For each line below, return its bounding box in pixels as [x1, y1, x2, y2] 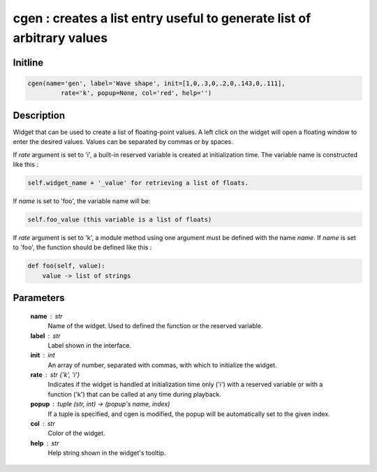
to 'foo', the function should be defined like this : [13, 243, 152, 251]
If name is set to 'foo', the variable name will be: [13, 196, 151, 205]
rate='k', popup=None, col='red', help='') [60, 89, 212, 97]
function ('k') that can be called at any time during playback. [47, 390, 221, 398]
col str [30, 420, 55, 428]
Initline [13, 57, 44, 68]
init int [30, 351, 55, 360]
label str [30, 332, 61, 340]
